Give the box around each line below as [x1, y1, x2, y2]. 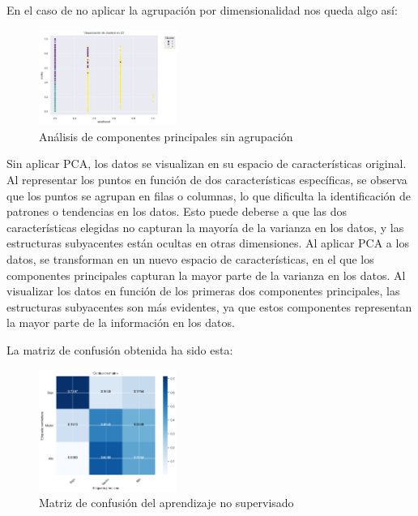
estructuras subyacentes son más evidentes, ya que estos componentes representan [6, 298, 412, 315]
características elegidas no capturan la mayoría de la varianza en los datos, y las [6, 218, 404, 235]
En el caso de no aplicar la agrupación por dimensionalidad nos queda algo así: [6, 2, 398, 18]
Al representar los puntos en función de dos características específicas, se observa [6, 170, 407, 187]
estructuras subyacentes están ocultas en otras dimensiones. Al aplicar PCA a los [6, 234, 409, 252]
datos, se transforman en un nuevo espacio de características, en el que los [6, 250, 374, 267]
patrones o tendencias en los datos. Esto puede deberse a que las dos [6, 203, 348, 220]
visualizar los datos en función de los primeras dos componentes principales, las [6, 282, 400, 299]
